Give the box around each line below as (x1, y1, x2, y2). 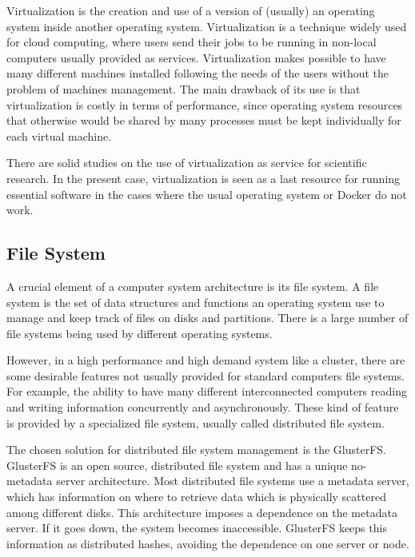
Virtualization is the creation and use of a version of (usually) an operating (6, 2, 375, 18)
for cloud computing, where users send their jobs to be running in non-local (6, 34, 377, 50)
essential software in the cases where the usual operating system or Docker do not (6, 185, 407, 202)
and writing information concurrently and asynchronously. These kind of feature (6, 399, 399, 416)
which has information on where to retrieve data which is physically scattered (6, 488, 386, 505)
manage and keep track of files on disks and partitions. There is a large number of (6, 309, 409, 326)
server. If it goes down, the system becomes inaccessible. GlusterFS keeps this (6, 519, 387, 536)
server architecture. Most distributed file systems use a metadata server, (56, 472, 409, 489)
